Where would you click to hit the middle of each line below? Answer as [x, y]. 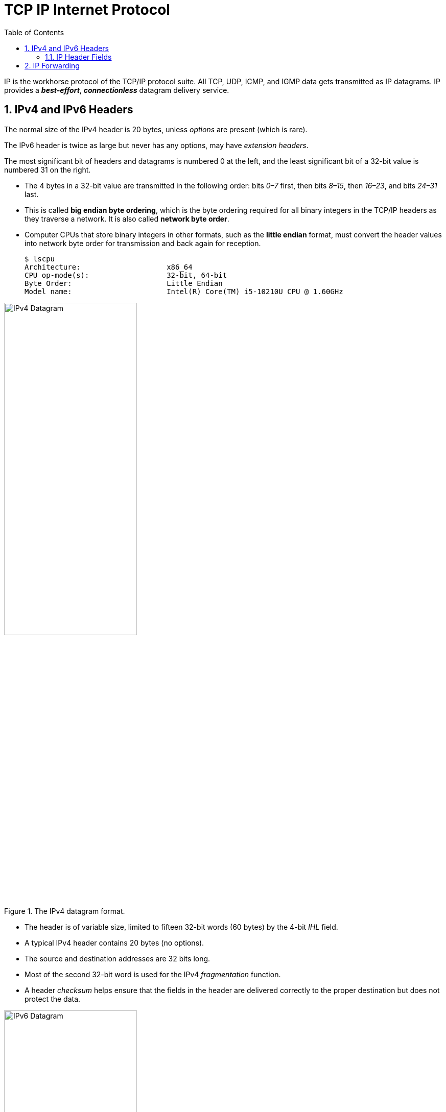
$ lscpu [40, 259]
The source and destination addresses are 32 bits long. [118, 959]
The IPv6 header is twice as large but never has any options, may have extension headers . [156, 145]
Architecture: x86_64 [109, 267]
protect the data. [53, 999]
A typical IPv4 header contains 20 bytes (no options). [114, 943]
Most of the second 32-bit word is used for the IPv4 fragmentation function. [153, 975]
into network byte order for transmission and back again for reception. [143, 243]
